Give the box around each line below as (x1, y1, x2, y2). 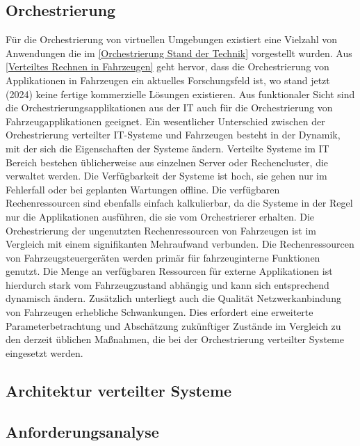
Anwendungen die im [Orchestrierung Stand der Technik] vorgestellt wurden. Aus (6, 45, 352, 60)
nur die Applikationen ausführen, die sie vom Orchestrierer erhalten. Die (6, 209, 315, 223)
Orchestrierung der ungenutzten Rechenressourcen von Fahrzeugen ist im (6, 223, 317, 237)
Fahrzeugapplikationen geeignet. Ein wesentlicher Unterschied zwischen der (6, 113, 325, 128)
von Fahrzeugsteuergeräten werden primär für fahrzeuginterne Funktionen (6, 250, 320, 264)
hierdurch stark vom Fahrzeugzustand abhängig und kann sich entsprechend (6, 277, 329, 292)
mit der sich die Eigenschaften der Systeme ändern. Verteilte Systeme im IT (6, 141, 329, 155)
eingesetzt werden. (6, 345, 83, 360)
